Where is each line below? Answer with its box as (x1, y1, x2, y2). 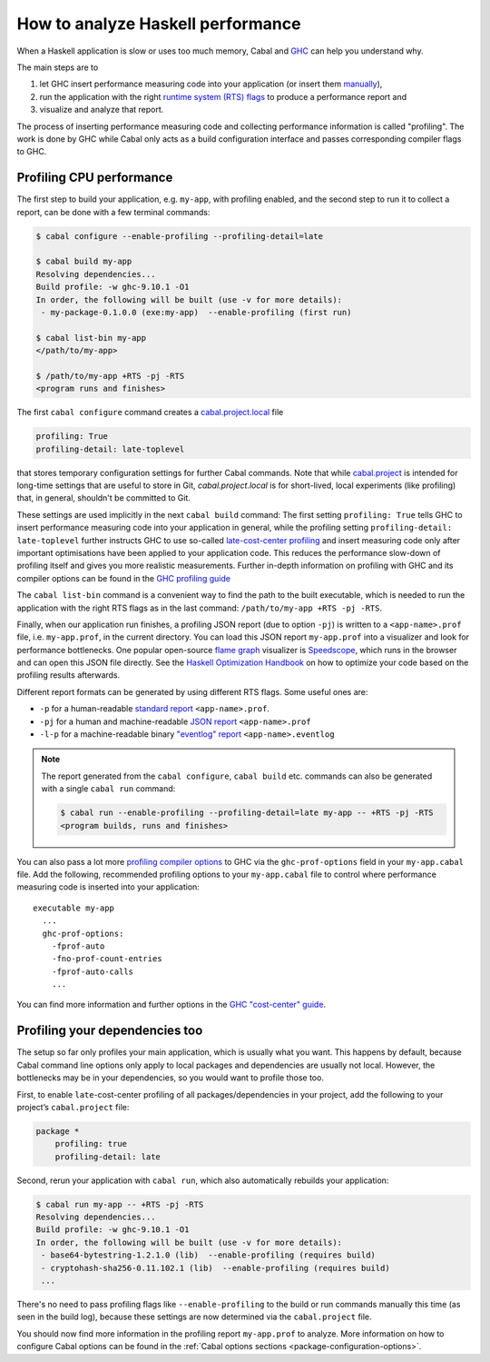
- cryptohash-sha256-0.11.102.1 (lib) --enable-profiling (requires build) (41, 1263, 390, 1273)
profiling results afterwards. (16, 670, 121, 681)
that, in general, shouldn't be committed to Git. (16, 492, 191, 503)
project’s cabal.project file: (16, 1101, 130, 1112)
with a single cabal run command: (41, 783, 176, 794)
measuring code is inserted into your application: (16, 881, 200, 892)
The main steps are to (16, 62, 99, 73)
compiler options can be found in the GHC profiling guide (16, 572, 231, 583)
